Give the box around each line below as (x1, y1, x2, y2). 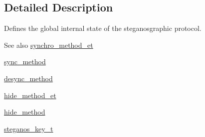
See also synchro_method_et (4, 39, 93, 50)
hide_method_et (4, 90, 56, 100)
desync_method (4, 73, 53, 83)
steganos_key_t (4, 123, 53, 134)
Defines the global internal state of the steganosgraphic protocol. (4, 23, 202, 33)
